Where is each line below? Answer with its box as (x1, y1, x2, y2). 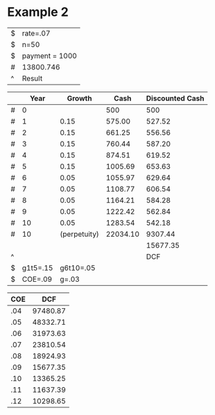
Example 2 (7, 4, 69, 20)
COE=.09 (21, 274, 53, 284)
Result (21, 74, 43, 83)
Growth (67, 93, 92, 103)
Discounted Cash (146, 93, 205, 103)
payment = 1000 (21, 51, 78, 60)
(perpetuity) (60, 229, 99, 239)
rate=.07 (21, 28, 51, 38)
